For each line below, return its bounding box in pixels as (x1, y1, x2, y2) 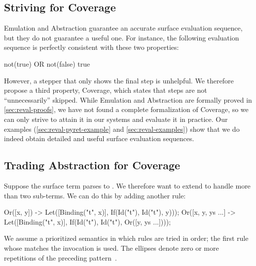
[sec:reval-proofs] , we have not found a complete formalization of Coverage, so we (4, 104, 249, 114)
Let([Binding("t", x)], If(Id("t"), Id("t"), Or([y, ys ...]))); (4, 216, 171, 227)
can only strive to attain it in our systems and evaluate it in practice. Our (4, 114, 228, 124)
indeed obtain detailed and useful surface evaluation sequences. (4, 133, 194, 144)
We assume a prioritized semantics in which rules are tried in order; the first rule (4, 233, 249, 243)
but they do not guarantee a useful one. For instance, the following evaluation (4, 32, 239, 42)
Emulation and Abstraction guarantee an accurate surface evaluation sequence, (4, 23, 243, 33)
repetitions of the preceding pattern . (4, 252, 117, 263)
